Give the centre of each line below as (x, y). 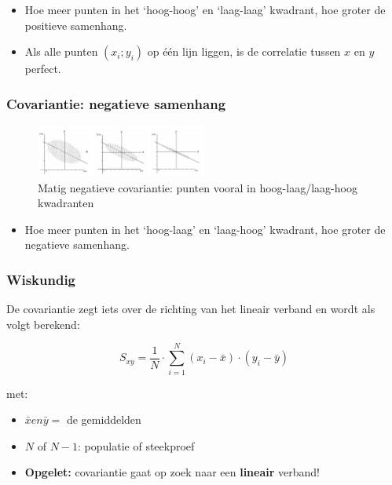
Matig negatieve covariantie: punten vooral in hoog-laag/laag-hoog (198, 187)
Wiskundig (41, 279)
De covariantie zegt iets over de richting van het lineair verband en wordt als (191, 309)
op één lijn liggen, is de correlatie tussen (244, 51)
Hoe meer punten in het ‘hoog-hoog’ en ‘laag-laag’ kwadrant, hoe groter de (205, 9)
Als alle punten (61, 51)
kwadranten (66, 203)
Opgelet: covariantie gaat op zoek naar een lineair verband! (172, 472)
